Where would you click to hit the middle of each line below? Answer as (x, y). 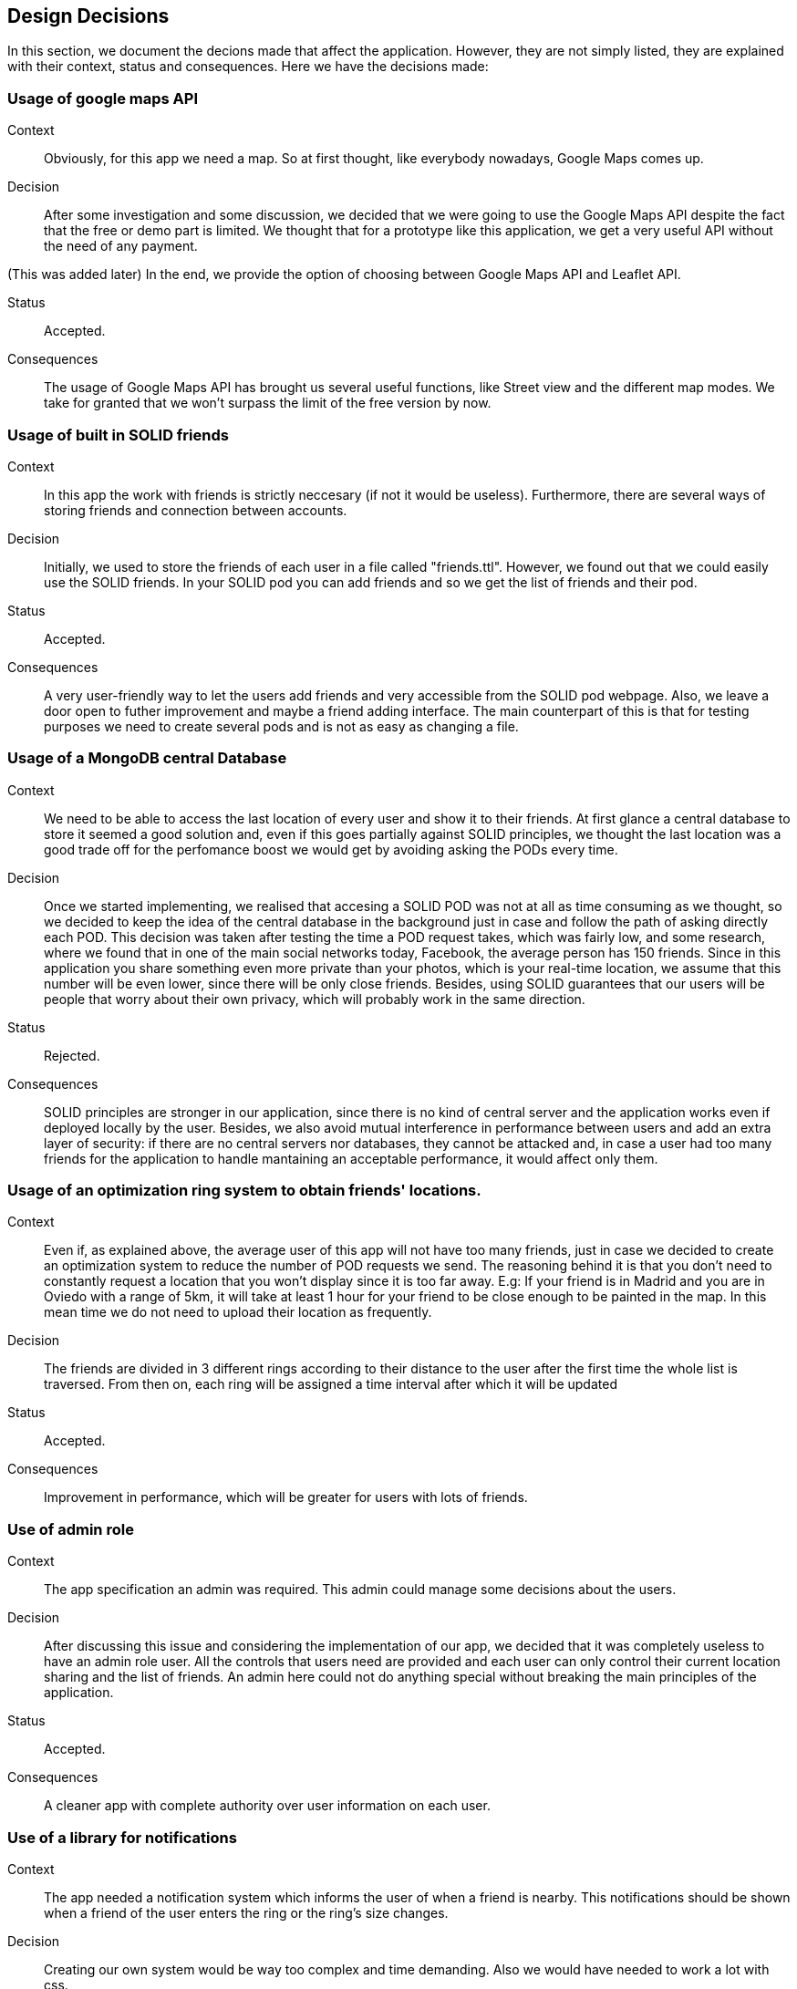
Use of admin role (71, 1529)
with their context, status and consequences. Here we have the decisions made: (248, 67)
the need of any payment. (121, 246)
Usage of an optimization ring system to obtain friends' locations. (244, 1191)
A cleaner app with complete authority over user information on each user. (267, 1806)
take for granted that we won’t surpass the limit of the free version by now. (268, 403)
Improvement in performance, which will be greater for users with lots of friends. (286, 1497)
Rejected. (72, 1055)
